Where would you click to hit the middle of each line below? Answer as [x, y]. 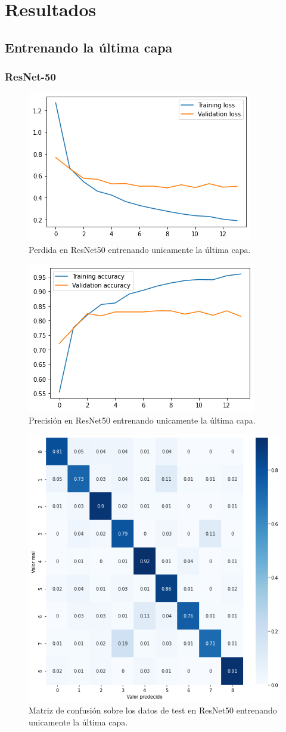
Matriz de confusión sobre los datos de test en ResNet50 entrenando [153, 710]
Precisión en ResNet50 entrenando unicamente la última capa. [142, 420]
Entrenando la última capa [89, 47]
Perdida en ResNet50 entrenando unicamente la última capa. [140, 249]
